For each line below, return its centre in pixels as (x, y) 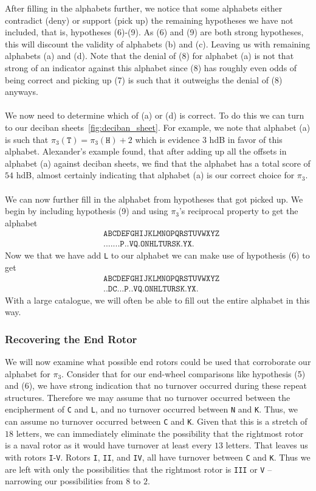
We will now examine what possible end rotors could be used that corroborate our (158, 362)
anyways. (22, 92)
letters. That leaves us (267, 445)
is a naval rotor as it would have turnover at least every (108, 445)
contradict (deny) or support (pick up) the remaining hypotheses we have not (149, 20)
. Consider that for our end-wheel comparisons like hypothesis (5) (184, 373)
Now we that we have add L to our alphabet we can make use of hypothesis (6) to (157, 255)
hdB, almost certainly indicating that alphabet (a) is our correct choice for (155, 175)
